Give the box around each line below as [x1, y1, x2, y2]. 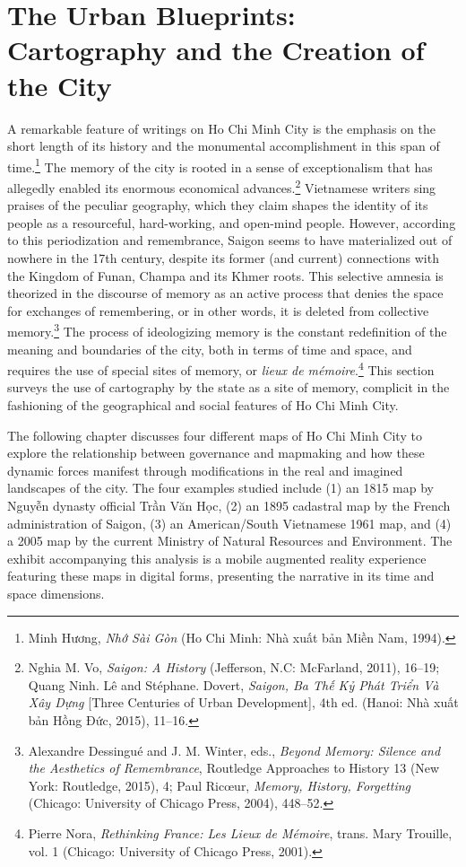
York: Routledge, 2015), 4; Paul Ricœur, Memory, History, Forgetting [28, 775, 411, 794]
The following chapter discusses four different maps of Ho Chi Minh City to [7, 425, 422, 444]
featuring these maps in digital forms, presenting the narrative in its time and [7, 566, 435, 585]
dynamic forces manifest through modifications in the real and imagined [7, 460, 403, 479]
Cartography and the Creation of [7, 31, 425, 68]
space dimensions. [7, 583, 105, 602]
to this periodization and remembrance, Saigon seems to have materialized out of [7, 231, 453, 250]
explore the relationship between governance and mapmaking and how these [7, 443, 425, 462]
